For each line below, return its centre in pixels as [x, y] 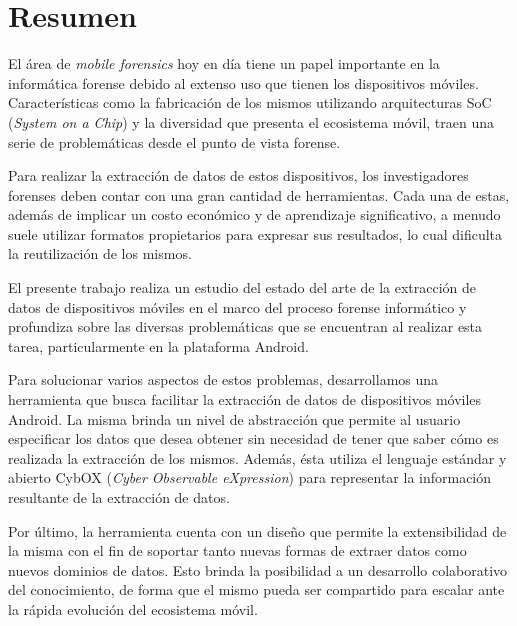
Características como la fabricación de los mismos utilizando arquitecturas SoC [250, 102]
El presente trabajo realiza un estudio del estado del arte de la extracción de [242, 287]
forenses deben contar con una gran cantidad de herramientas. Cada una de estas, [259, 194]
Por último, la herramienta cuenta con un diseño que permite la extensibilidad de [257, 530]
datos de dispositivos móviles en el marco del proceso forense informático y [237, 306]
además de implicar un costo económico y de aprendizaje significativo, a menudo [254, 214]
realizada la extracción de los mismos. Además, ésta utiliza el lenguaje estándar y [257, 457]
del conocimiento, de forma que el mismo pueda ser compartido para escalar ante [256, 589]
